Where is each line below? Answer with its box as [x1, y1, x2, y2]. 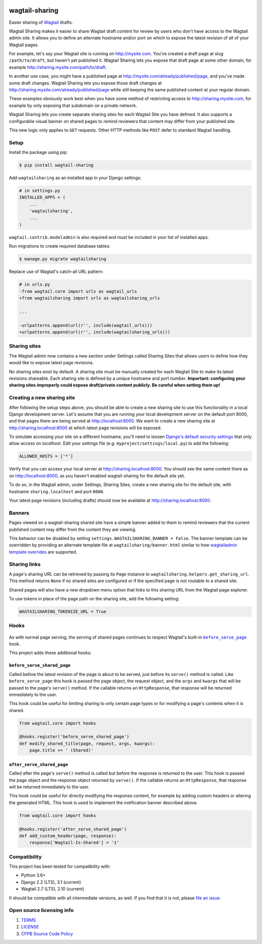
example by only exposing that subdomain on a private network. [9, 102, 137, 108]
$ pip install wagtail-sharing [19, 163, 94, 168]
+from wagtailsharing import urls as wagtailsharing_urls [19, 295, 160, 301]
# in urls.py [19, 282, 50, 287]
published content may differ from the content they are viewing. [9, 526, 137, 532]
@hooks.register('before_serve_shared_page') [19, 734, 130, 740]
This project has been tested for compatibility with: [9, 863, 111, 869]
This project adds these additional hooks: [9, 650, 92, 656]
